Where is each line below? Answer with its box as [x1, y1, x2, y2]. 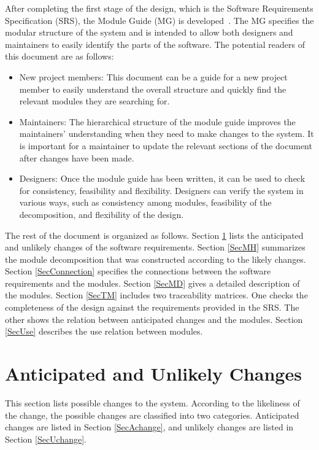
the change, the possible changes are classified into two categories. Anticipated [5, 408, 299, 421]
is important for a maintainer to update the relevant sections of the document [19, 139, 312, 152]
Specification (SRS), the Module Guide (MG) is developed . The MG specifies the [5, 14, 314, 26]
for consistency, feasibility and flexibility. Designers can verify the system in [19, 184, 304, 196]
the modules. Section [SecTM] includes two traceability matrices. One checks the [5, 289, 308, 301]
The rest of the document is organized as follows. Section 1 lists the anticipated [5, 228, 304, 241]
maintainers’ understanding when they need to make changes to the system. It [19, 127, 314, 140]
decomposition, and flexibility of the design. [19, 208, 184, 220]
